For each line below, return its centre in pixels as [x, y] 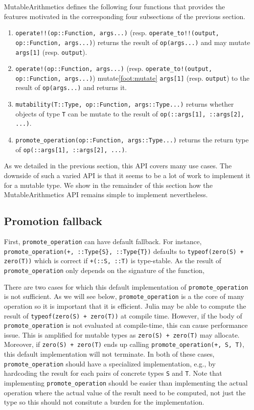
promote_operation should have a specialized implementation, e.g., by [110, 363]
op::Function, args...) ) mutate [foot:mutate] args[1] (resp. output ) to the [132, 78]
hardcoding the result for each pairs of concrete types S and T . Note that [113, 373]
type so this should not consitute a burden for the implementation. [104, 402]
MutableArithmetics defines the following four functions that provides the [115, 6]
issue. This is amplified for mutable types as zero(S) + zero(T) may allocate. [122, 334]
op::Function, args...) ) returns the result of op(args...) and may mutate [133, 42]
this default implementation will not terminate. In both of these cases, [109, 354]
